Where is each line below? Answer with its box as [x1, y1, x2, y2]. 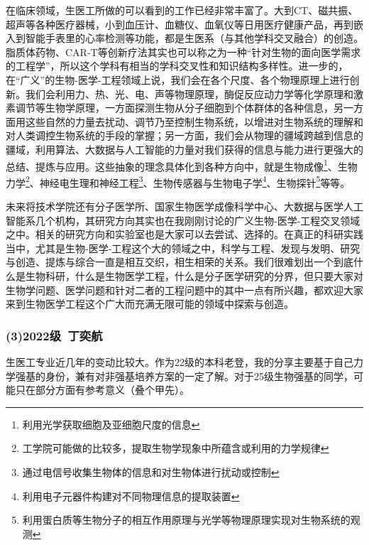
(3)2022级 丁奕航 [6, 326, 103, 344]
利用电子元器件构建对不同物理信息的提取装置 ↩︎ [22, 488, 240, 503]
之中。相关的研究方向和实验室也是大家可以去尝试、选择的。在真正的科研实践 [6, 227, 363, 242]
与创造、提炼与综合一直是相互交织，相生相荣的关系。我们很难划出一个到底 [6, 254, 353, 269]
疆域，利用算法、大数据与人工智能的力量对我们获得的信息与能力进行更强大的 [6, 141, 363, 156]
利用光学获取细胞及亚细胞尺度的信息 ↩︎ [22, 416, 200, 431]
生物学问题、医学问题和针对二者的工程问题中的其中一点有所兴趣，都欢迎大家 [6, 282, 363, 297]
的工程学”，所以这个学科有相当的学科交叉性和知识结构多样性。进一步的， [6, 58, 348, 73]
